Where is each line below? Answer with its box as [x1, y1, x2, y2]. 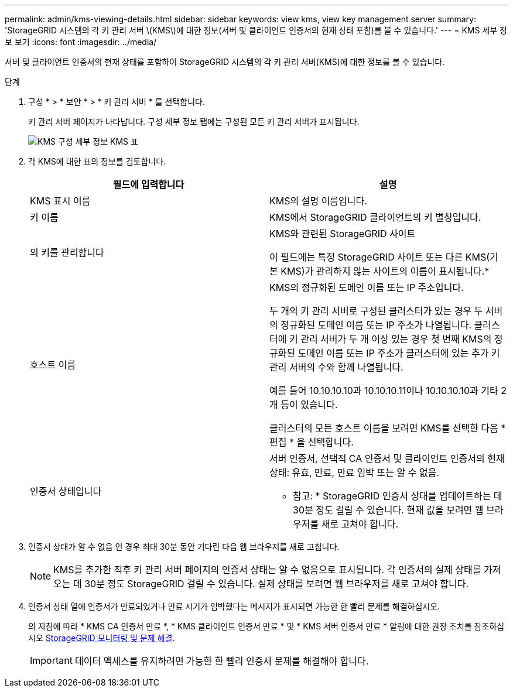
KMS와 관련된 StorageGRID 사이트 [269, 228, 416, 239]
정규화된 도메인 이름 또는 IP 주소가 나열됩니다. [281, 319, 472, 331]
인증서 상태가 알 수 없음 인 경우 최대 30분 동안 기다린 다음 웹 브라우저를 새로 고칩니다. [28, 542, 340, 551]
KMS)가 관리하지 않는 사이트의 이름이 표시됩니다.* [281, 265, 490, 277]
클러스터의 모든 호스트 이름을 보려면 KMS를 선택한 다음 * [269, 422, 506, 434]
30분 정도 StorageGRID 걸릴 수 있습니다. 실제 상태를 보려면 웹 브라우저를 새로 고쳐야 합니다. [84, 578, 469, 590]
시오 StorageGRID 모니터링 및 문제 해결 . [28, 633, 175, 643]
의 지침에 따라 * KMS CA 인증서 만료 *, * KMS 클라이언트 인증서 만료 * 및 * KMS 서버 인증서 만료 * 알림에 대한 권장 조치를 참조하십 [28, 621, 505, 631]
